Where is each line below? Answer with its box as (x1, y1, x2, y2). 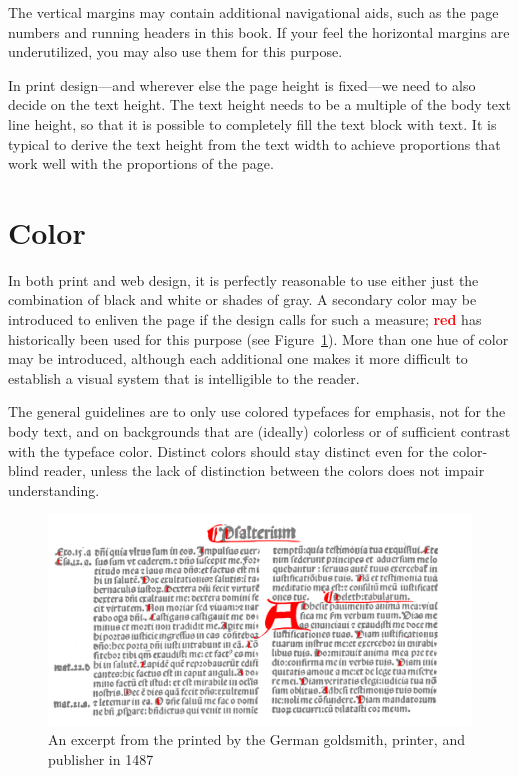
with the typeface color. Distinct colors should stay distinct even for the (8, 440, 449, 461)
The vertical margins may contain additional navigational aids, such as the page (8, 2, 499, 22)
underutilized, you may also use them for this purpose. (8, 41, 343, 62)
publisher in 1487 (48, 748, 154, 769)
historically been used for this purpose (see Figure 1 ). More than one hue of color (8, 328, 509, 349)
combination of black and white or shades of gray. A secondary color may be (8, 289, 477, 310)
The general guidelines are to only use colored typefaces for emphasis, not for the (8, 401, 506, 422)
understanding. (8, 479, 100, 500)
